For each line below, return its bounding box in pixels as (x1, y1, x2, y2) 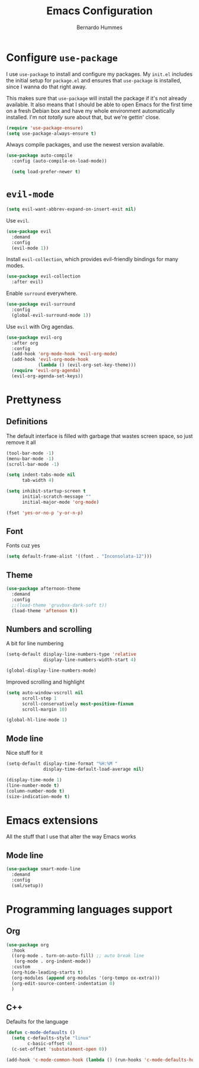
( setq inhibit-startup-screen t (6, 488, 86, 494)
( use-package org (6, 942, 49, 948)
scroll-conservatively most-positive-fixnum (21, 701, 134, 707)
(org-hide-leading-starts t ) (11, 970, 84, 975)
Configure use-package (6, 50, 118, 64)
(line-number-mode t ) (6, 782, 60, 789)
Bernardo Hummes (76, 24, 123, 31)
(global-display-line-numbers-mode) (6, 667, 97, 674)
